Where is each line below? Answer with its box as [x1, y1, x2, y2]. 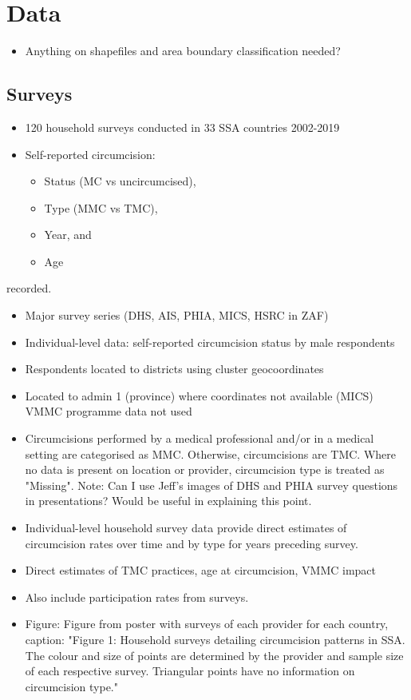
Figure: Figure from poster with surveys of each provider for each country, [25, 615, 389, 632]
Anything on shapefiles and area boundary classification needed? [25, 42, 341, 59]
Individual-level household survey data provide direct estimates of [25, 519, 347, 536]
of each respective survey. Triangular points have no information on [25, 662, 355, 679]
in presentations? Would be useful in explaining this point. [25, 492, 312, 509]
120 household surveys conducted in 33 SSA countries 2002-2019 [25, 118, 340, 135]
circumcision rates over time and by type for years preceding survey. [25, 535, 358, 551]
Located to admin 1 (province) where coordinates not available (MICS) [25, 387, 373, 404]
